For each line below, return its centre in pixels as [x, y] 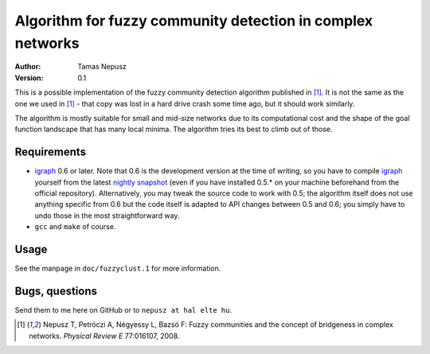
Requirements [51, 152]
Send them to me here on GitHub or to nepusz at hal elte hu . [123, 309]
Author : [28, 67]
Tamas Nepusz [102, 67]
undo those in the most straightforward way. [107, 216]
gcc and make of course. [75, 227]
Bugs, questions [56, 291]
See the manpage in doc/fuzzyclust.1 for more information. [118, 268]
